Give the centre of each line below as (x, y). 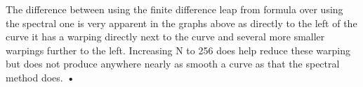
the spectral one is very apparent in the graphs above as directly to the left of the (181, 23)
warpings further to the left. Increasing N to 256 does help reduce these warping (178, 50)
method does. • (40, 77)
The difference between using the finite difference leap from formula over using (174, 9)
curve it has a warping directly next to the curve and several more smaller (165, 37)
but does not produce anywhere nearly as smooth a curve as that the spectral (173, 64)
